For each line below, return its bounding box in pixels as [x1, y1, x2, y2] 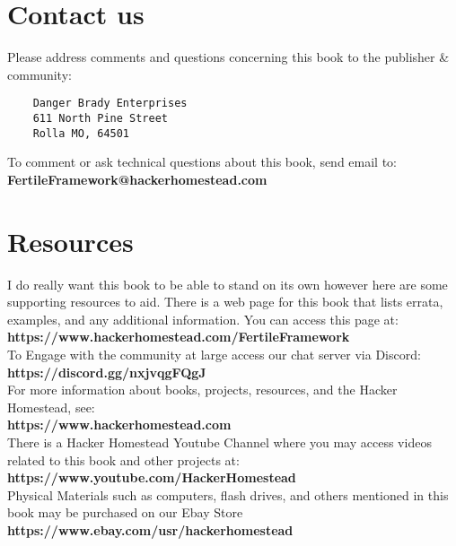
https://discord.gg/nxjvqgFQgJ [7, 362, 206, 381]
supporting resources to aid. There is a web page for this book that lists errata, [7, 292, 443, 311]
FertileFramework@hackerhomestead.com [7, 169, 267, 188]
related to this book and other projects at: [7, 450, 240, 469]
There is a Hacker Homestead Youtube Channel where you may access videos [7, 432, 432, 451]
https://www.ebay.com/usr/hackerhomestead [7, 520, 294, 539]
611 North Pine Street [32, 111, 168, 125]
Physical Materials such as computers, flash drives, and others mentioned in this [7, 485, 449, 504]
